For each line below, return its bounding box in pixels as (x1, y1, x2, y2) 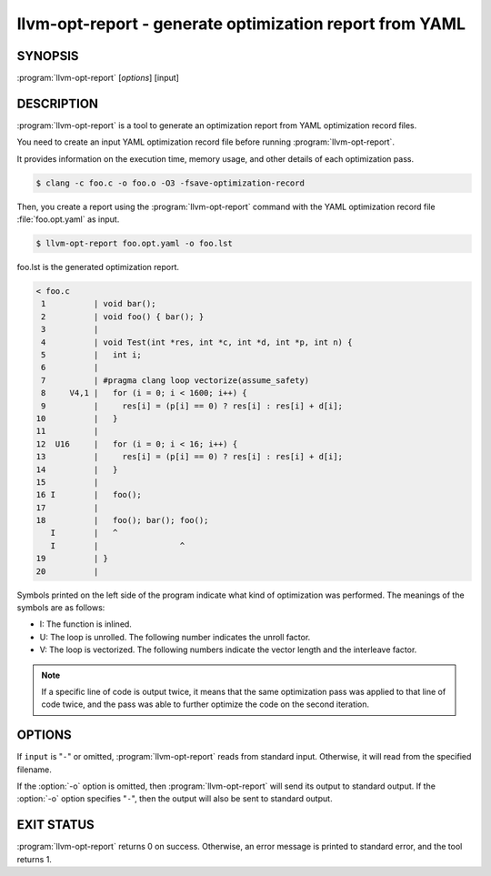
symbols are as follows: (16, 602, 105, 613)
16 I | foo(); (35, 489, 143, 500)
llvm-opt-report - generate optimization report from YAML (16, 14, 466, 34)
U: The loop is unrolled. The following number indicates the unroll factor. (39, 631, 311, 642)
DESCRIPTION (16, 96, 99, 111)
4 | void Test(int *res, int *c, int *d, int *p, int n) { (41, 337, 353, 347)
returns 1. (16, 853, 52, 864)
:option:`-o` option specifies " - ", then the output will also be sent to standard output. (16, 793, 333, 804)
